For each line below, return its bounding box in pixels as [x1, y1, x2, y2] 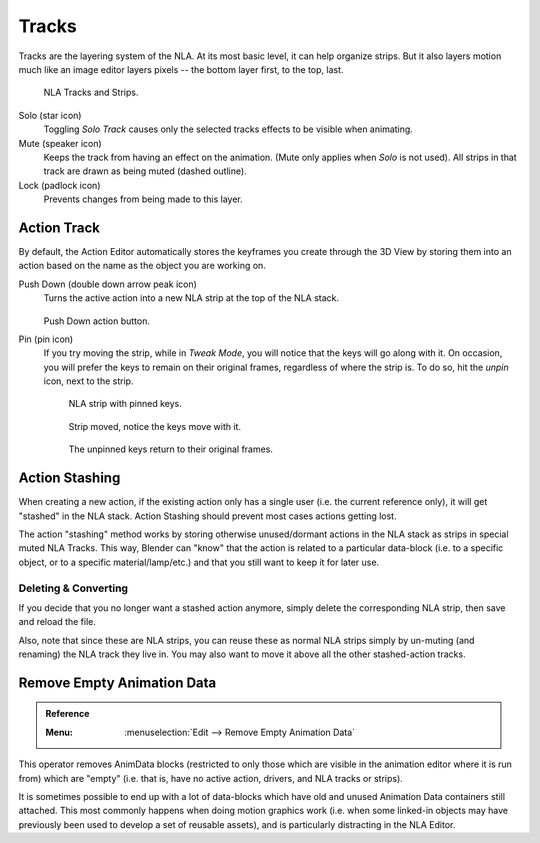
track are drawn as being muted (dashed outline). [43, 165, 247, 177]
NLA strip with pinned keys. [68, 398, 182, 410]
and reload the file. [18, 616, 97, 628]
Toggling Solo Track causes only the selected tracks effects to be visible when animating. [43, 123, 414, 135]
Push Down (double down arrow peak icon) [18, 278, 197, 290]
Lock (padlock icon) [18, 179, 101, 191]
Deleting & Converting [18, 581, 129, 595]
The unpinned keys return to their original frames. [68, 443, 274, 455]
